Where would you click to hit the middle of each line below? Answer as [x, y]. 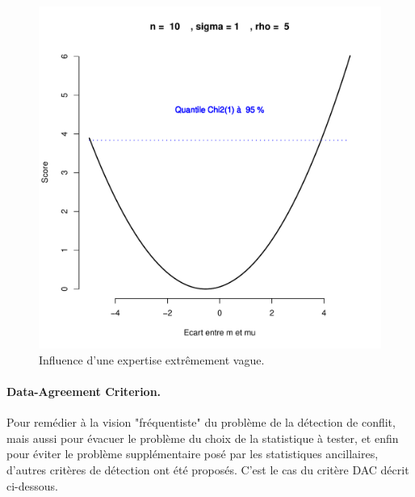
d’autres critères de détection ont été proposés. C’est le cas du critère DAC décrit [208, 469]
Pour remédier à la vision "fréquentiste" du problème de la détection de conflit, [201, 422]
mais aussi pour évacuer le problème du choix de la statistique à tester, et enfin [203, 438]
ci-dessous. [32, 485]
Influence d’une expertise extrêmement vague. [152, 359]
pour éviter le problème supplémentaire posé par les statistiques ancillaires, [193, 454]
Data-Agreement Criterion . [84, 391]
